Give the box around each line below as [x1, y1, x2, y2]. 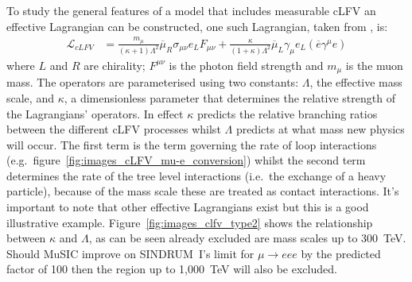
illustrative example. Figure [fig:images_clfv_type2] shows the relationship [6, 214, 373, 230]
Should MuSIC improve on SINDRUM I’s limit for [6, 245, 255, 261]
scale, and [6, 89, 54, 106]
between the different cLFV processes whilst [6, 121, 221, 137]
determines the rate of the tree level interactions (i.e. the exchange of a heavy [6, 167, 387, 183]
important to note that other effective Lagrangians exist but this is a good [6, 199, 369, 215]
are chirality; [84, 56, 146, 73]
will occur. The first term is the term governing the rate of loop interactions [6, 136, 377, 153]
